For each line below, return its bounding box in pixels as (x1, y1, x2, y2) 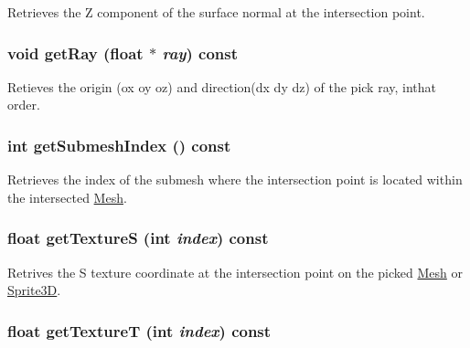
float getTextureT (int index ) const (7, 319, 272, 342)
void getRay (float (7, 41, 144, 64)
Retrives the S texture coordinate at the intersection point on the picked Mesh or (7, 262, 464, 281)
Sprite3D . (7, 280, 61, 300)
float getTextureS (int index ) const (7, 227, 269, 249)
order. (7, 95, 40, 114)
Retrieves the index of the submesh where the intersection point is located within (7, 170, 463, 189)
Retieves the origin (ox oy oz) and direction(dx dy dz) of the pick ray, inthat (7, 77, 437, 96)
